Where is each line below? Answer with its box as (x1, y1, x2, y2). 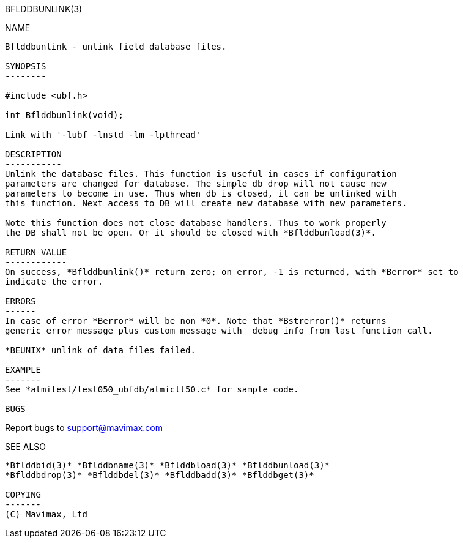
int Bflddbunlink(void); (5, 110, 124, 120)
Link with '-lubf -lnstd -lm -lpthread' (5, 130, 201, 140)
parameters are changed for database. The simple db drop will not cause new (5, 179, 387, 189)
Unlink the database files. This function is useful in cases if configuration (5, 169, 397, 179)
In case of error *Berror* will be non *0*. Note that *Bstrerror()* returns (5, 316, 387, 326)
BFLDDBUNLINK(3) (5, 4, 83, 14)
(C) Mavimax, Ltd (5, 509, 87, 519)
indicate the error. (5, 277, 103, 286)
